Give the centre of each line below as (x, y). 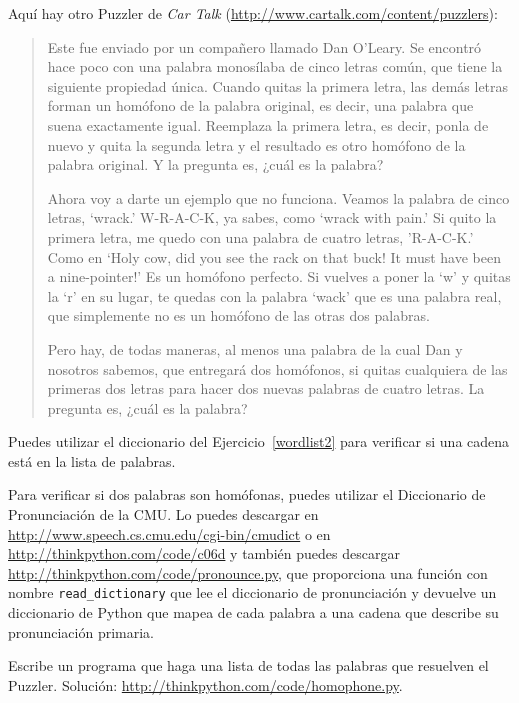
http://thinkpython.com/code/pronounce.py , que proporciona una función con (248, 572)
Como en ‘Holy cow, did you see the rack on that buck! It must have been (274, 256)
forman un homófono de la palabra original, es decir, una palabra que (260, 105)
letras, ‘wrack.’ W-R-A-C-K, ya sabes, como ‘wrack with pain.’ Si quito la (272, 217)
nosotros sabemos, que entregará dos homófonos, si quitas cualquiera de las (277, 368)
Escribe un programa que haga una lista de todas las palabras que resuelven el (248, 665)
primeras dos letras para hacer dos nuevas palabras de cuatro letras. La (266, 388)
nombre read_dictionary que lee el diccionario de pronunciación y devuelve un (252, 592)
